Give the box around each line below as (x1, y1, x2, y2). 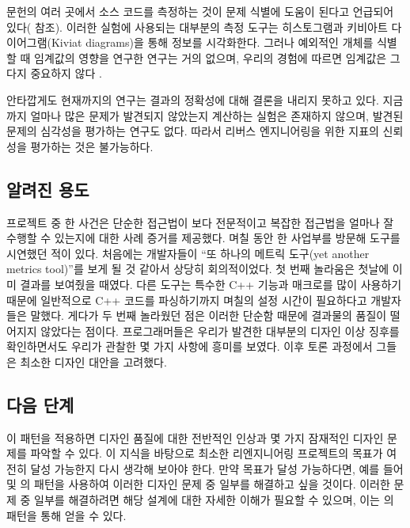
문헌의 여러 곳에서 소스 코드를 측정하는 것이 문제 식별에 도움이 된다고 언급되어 (6, 3, 394, 19)
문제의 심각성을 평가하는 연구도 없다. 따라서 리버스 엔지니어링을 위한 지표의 (6, 123, 379, 139)
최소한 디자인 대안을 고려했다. (20, 353, 167, 370)
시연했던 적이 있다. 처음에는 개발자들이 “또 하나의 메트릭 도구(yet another (6, 245, 370, 261)
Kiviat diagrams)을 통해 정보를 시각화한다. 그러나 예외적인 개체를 (51, 34, 374, 51)
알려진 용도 (6, 177, 89, 201)
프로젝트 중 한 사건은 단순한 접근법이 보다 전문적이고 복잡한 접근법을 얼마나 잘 (6, 214, 394, 230)
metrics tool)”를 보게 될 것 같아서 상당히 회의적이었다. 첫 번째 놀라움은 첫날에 (6, 260, 389, 277)
